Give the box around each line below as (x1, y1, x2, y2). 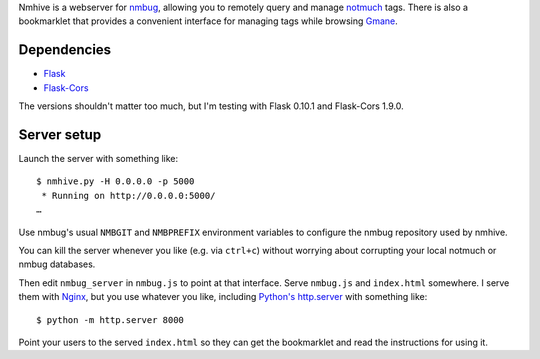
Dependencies (18, 41, 112, 59)
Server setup (18, 126, 102, 143)
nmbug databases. (18, 258, 96, 270)
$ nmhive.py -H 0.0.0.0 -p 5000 (36, 176, 195, 187)
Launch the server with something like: (18, 152, 179, 164)
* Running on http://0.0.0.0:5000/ (41, 190, 216, 201)
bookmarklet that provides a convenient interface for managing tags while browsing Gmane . (18, 15, 399, 27)
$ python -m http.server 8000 (36, 314, 185, 325)
